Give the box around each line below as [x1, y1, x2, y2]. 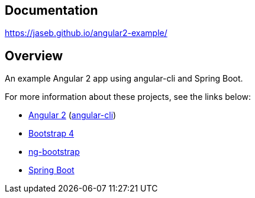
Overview [5, 48, 63, 63]
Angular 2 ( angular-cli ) [28, 110, 117, 121]
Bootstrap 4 [28, 128, 75, 139]
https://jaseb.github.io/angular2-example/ [5, 28, 167, 38]
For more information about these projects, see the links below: [5, 92, 251, 102]
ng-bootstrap [28, 147, 80, 157]
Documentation [5, 3, 98, 18]
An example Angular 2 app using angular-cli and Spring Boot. [5, 73, 243, 84]
